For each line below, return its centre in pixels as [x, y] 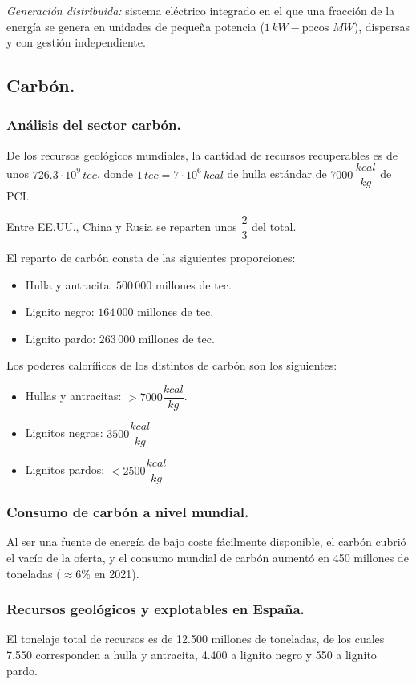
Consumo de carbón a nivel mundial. [128, 512]
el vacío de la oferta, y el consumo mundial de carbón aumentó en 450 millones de [208, 558]
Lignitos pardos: [65, 469]
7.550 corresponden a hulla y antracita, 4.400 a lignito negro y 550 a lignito [192, 655]
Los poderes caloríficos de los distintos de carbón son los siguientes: [172, 365]
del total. [274, 227]
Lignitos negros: [64, 433]
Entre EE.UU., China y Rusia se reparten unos [122, 227]
